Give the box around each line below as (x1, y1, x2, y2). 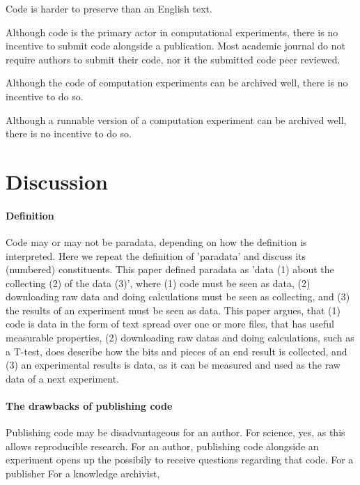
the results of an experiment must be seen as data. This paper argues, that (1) (6, 302, 341, 317)
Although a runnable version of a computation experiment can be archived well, (6, 112, 347, 127)
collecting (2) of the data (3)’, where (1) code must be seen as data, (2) (6, 275, 311, 290)
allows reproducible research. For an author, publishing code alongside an (6, 438, 319, 453)
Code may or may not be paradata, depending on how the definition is (6, 234, 307, 249)
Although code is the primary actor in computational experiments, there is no (6, 24, 338, 39)
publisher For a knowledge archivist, (6, 466, 160, 481)
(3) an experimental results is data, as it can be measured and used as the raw (6, 357, 341, 372)
